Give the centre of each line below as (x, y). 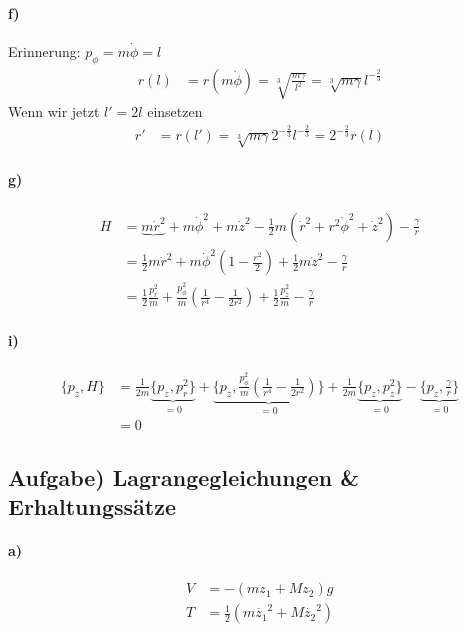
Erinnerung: (44, 50)
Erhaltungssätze (92, 506)
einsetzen (175, 111)
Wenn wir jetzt (54, 111)
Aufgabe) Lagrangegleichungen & (183, 476)
